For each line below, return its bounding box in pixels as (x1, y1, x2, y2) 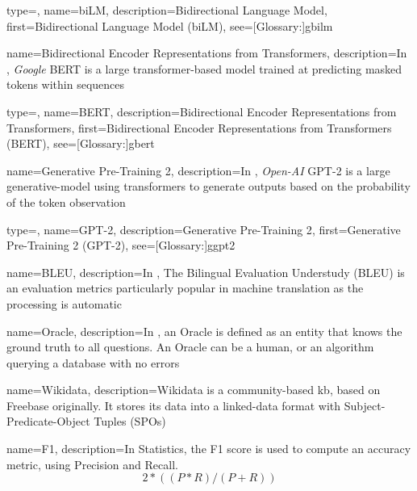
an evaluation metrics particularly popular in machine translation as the (6, 279, 364, 296)
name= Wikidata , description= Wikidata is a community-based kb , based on (6, 381, 381, 398)
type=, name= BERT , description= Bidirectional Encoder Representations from (6, 103, 397, 120)
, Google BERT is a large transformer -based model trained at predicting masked (6, 60, 402, 77)
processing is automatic (6, 295, 122, 312)
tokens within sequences (6, 76, 125, 93)
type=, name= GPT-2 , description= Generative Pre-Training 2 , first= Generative (6, 220, 401, 237)
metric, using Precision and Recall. (6, 455, 178, 472)
